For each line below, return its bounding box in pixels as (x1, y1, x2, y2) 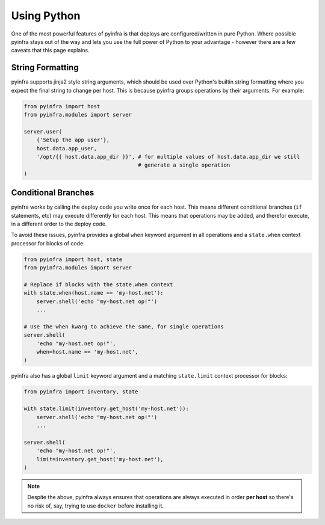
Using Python (11, 9, 81, 22)
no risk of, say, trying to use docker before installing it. (27, 502, 164, 509)
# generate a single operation (138, 162, 231, 168)
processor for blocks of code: (11, 239, 85, 247)
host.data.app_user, (36, 145, 97, 152)
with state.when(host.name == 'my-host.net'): (23, 289, 164, 296)
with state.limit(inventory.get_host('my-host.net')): (23, 405, 189, 412)
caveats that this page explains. (11, 47, 90, 54)
